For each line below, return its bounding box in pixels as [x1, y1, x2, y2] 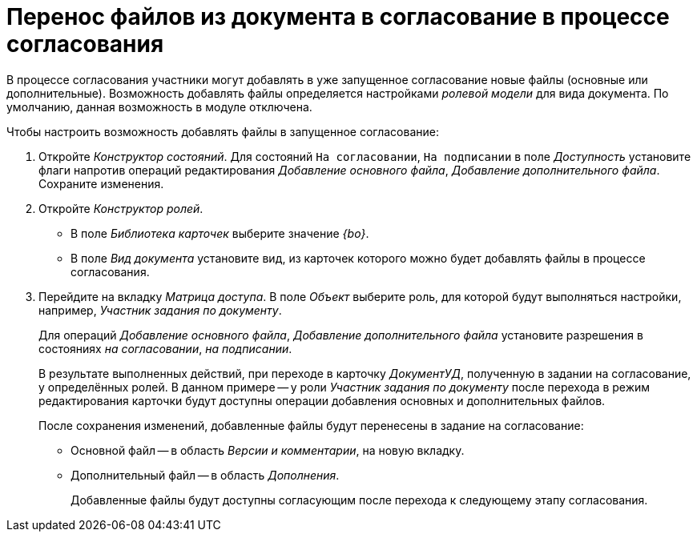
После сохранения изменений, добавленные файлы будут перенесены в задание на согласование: [38, 418, 584, 432]
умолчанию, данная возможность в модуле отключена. [6, 99, 312, 114]
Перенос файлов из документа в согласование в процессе [6, 3, 670, 30]
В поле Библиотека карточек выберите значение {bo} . [71, 226, 369, 240]
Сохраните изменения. [38, 176, 164, 191]
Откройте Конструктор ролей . [38, 201, 203, 215]
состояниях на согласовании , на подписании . [38, 341, 292, 355]
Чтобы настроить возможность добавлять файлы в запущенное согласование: [6, 124, 439, 139]
